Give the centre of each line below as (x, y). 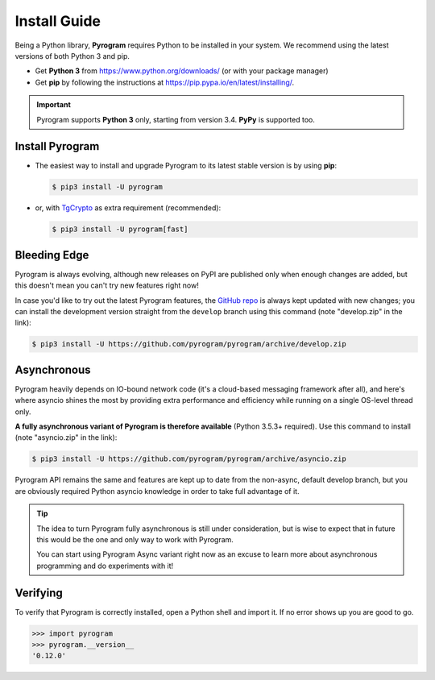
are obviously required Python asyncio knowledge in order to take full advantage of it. (157, 491)
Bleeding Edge (52, 255)
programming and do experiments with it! (105, 566)
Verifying (39, 593)
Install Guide (58, 21)
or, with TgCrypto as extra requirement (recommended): (128, 208)
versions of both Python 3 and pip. (72, 56)
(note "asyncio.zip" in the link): (66, 437)
